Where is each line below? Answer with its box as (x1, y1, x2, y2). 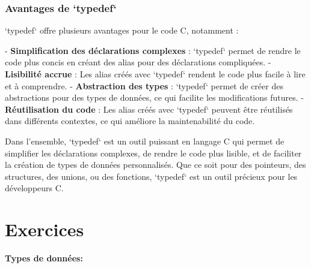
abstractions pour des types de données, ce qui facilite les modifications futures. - (5, 91, 304, 104)
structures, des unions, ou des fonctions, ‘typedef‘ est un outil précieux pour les (5, 170, 298, 182)
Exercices (5, 217, 84, 242)
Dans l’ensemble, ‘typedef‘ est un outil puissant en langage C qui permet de (5, 134, 285, 147)
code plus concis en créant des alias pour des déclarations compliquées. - (5, 56, 271, 68)
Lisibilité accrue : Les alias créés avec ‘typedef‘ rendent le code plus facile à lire (5, 68, 306, 80)
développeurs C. (5, 182, 64, 194)
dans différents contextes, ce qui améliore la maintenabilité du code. (5, 115, 255, 127)
